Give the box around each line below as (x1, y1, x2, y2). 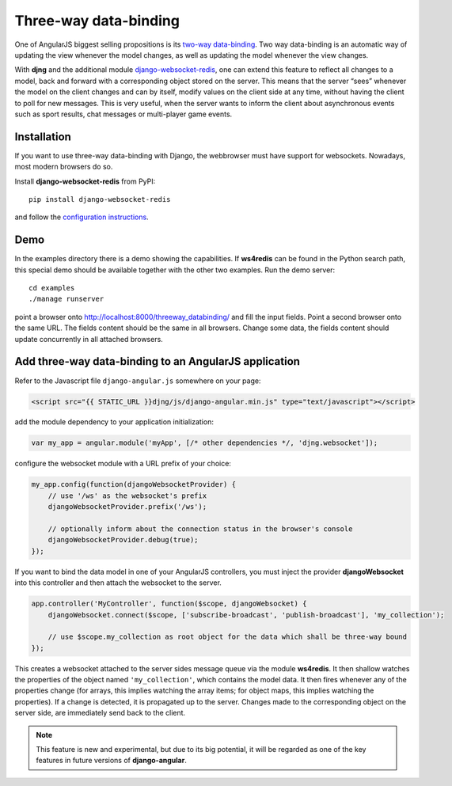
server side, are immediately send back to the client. (14, 708, 186, 718)
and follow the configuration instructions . (14, 212, 150, 222)
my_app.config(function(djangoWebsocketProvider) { (31, 480, 237, 489)
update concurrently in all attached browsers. (14, 334, 164, 344)
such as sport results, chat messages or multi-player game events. (14, 109, 233, 119)
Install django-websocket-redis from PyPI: (14, 177, 156, 186)
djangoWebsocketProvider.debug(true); (47, 535, 199, 545)
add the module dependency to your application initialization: (14, 417, 214, 427)
